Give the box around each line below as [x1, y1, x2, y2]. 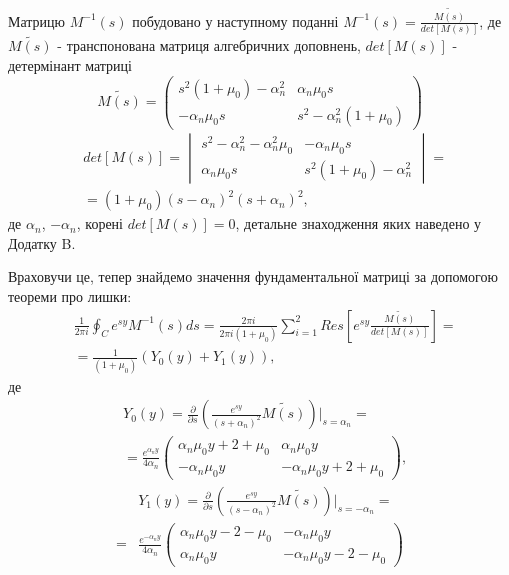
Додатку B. [8, 232, 76, 253]
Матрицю [8, 10, 66, 31]
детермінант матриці [8, 55, 132, 75]
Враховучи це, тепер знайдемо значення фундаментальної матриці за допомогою [8, 266, 498, 287]
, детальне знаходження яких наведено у [235, 213, 482, 234]
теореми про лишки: [8, 286, 132, 307]
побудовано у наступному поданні [132, 10, 339, 31]
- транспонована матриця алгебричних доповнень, [57, 35, 361, 56]
